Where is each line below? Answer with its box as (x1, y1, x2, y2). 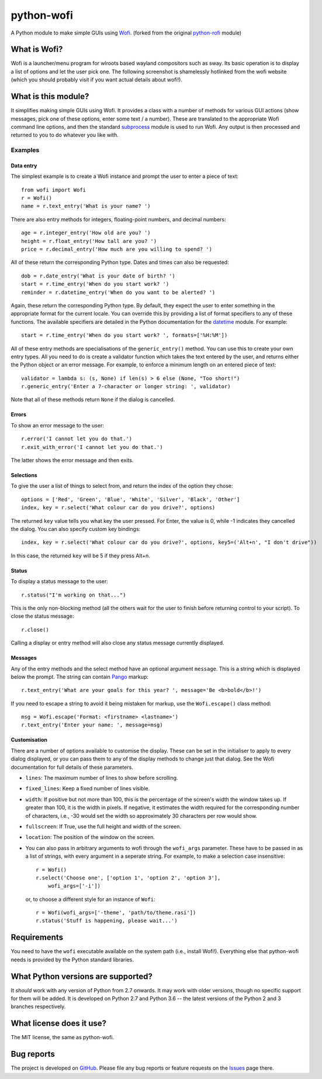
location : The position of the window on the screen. (25, 834, 155, 841)
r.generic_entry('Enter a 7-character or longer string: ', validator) (21, 383, 231, 390)
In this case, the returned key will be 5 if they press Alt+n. (11, 552, 150, 559)
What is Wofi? (11, 44, 63, 54)
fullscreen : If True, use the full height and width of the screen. (25, 823, 181, 830)
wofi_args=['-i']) (47, 883, 101, 889)
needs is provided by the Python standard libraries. (11, 956, 134, 963)
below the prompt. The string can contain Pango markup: (11, 673, 149, 680)
